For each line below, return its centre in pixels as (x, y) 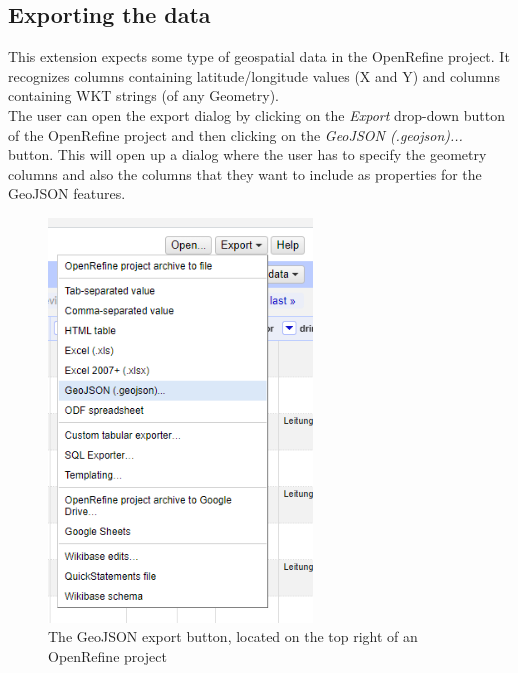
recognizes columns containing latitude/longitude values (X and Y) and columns (254, 75)
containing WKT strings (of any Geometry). (144, 95)
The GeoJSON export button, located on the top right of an (233, 636)
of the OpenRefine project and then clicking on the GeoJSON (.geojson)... (235, 134)
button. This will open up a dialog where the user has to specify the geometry (247, 154)
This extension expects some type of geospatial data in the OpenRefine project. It (259, 56)
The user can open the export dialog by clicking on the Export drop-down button (256, 114)
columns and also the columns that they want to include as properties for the (245, 173)
